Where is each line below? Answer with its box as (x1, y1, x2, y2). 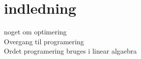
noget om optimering (4, 27, 67, 37)
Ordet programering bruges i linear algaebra (4, 46, 137, 56)
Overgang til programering (4, 36, 84, 46)
